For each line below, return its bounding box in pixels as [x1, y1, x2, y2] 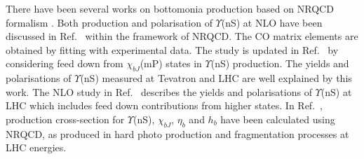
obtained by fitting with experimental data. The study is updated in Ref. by [6, 42, 339, 57]
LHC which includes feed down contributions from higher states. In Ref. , [6, 98, 323, 113]
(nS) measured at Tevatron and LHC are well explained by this [80, 71, 352, 85]
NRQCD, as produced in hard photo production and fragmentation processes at [6, 126, 349, 141]
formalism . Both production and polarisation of [6, 15, 213, 29]
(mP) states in [140, 56, 202, 71]
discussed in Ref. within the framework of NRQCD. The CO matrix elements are [6, 29, 358, 43]
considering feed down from [6, 56, 123, 71]
